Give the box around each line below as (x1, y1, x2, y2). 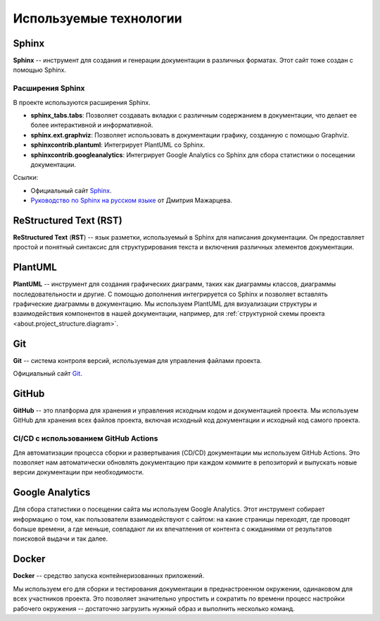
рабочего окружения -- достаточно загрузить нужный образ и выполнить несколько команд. (13, 604, 296, 613)
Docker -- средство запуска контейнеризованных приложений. (13, 572, 204, 580)
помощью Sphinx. (13, 66, 67, 74)
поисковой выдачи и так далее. (13, 534, 108, 543)
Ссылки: (13, 173, 39, 182)
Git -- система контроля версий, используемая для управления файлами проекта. (13, 356, 262, 364)
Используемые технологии (13, 11, 182, 26)
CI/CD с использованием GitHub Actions (13, 434, 158, 443)
